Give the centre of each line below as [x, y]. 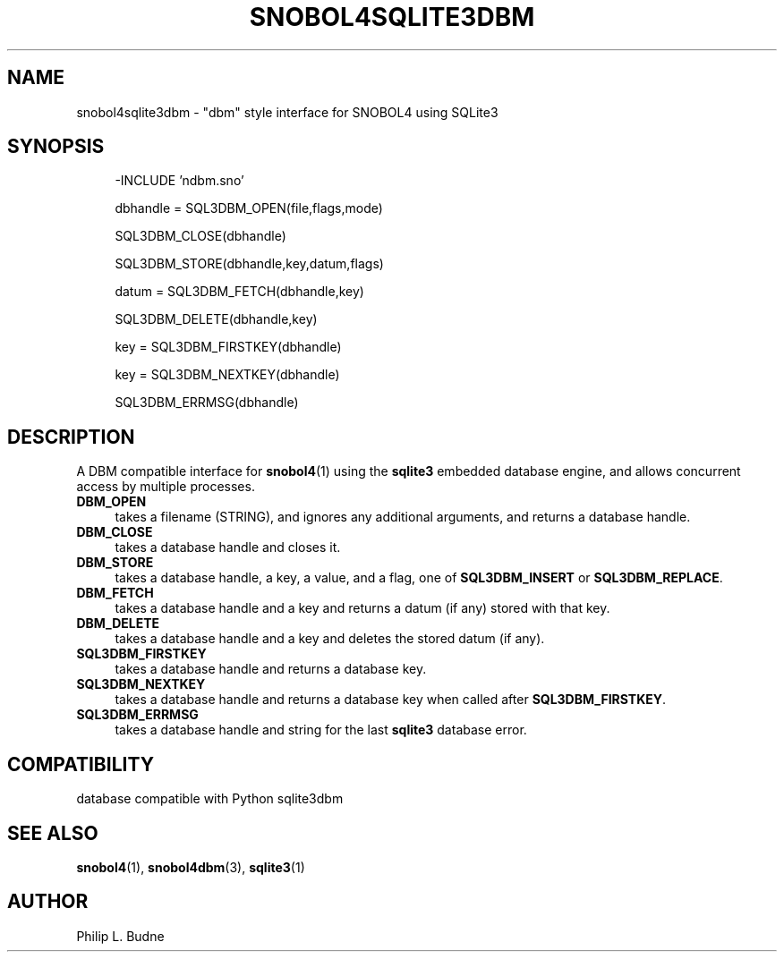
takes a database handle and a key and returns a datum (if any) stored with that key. [362, 608]
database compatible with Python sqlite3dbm [210, 799]
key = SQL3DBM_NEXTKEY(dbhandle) [227, 375]
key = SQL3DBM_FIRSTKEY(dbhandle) [228, 347]
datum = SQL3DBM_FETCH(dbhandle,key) [239, 292]
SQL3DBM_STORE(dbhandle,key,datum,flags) [249, 264]
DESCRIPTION [71, 437]
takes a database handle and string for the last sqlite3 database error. [321, 730]
